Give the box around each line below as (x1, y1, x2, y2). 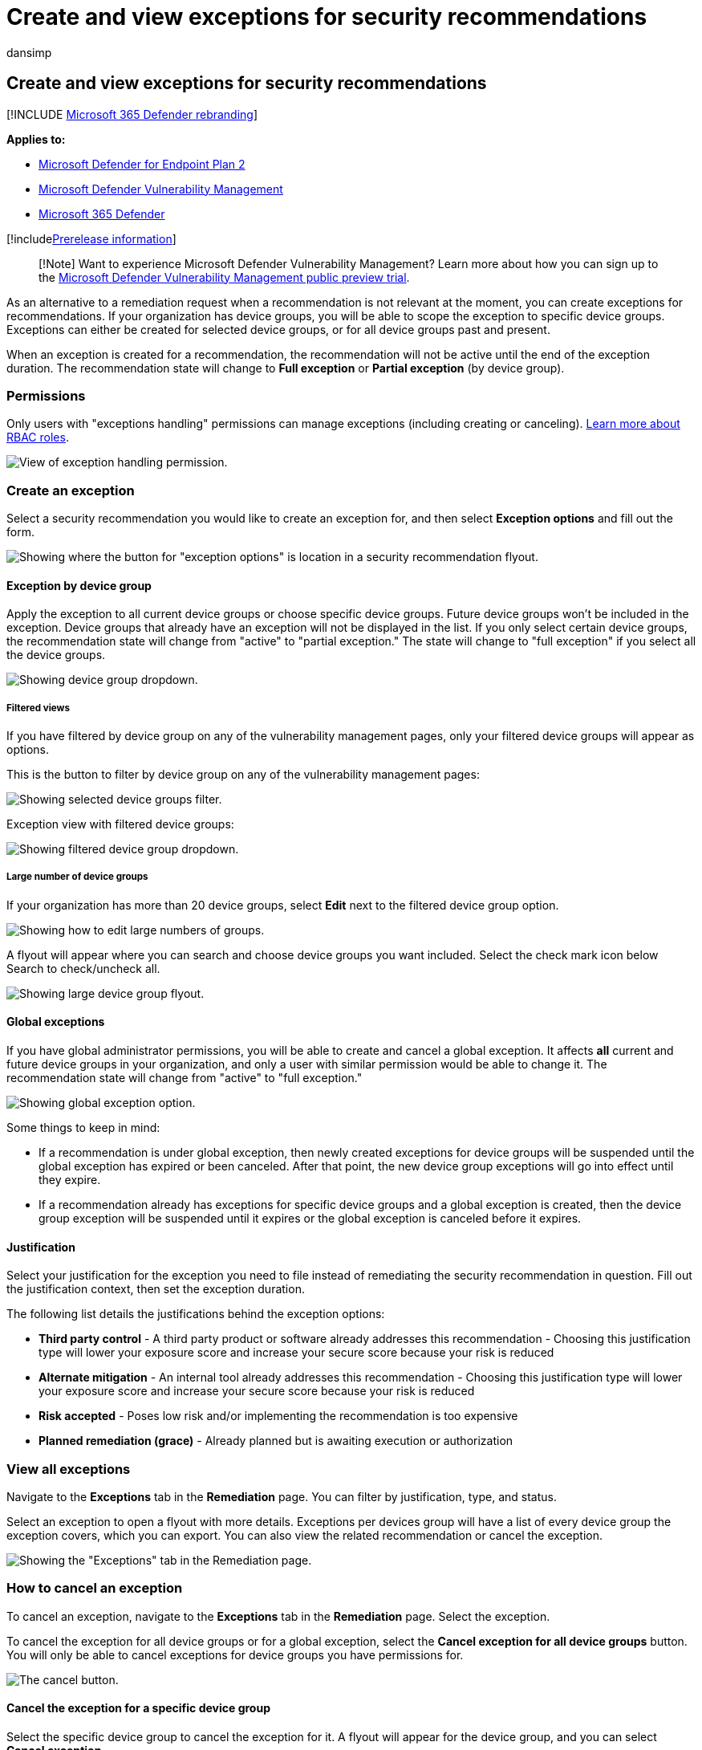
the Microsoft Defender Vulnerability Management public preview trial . (39, 270, 410, 284)
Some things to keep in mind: (6, 1121, 160, 1135)
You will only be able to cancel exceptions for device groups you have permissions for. (6, 1647, 464, 1662)
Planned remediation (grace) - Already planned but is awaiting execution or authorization (39, 1434, 513, 1448)
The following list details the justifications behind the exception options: (6, 1307, 385, 1321)
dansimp (6, 45, 52, 59)
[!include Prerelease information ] (6, 231, 177, 246)
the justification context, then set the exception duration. (6, 1282, 305, 1296)
